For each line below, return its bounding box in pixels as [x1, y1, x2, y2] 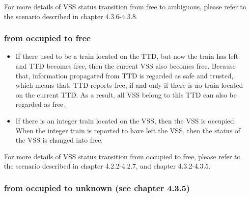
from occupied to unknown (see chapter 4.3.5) [4, 181, 190, 194]
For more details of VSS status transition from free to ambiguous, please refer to [4, 1, 247, 11]
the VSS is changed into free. [15, 135, 103, 145]
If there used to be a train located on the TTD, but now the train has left [15, 51, 239, 61]
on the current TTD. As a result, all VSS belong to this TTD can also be [15, 89, 237, 99]
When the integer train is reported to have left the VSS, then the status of [15, 125, 241, 135]
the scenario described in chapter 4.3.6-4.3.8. [4, 11, 138, 21]
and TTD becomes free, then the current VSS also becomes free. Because [15, 61, 236, 71]
